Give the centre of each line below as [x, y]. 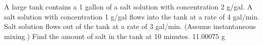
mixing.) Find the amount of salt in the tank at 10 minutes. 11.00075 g [115, 36]
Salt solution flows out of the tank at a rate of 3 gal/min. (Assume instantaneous [130, 26]
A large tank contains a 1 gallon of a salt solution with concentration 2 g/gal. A [128, 6]
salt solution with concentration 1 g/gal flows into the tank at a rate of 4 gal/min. [132, 16]
